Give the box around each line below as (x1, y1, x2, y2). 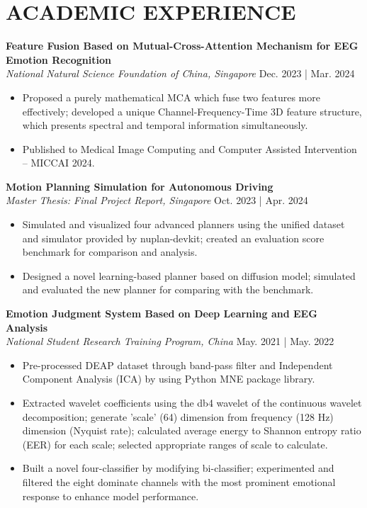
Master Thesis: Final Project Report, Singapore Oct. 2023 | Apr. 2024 (6, 193, 308, 208)
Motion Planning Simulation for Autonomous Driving (6, 179, 273, 193)
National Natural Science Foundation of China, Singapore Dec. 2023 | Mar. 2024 (6, 66, 355, 81)
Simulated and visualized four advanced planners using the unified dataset (22, 217, 345, 232)
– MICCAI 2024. (22, 155, 95, 170)
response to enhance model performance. (22, 488, 199, 503)
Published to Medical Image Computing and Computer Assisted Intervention (22, 141, 357, 156)
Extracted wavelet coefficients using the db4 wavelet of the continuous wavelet (22, 395, 362, 410)
